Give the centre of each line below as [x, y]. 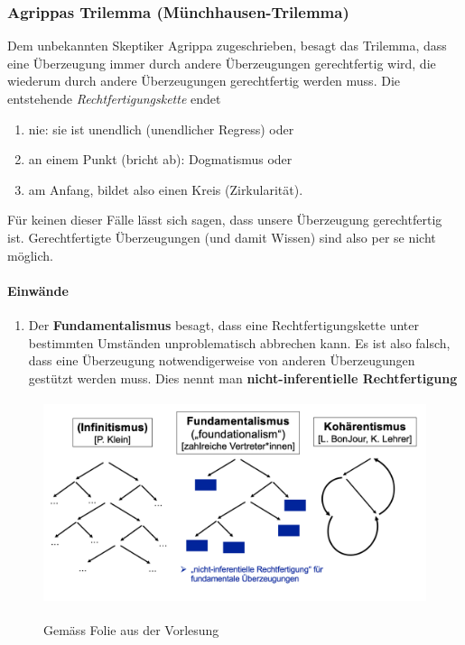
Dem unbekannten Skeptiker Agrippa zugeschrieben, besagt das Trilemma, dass [227, 46]
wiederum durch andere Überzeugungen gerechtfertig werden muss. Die [204, 81]
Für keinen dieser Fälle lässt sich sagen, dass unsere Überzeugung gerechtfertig [225, 220]
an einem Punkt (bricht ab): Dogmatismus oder [160, 159]
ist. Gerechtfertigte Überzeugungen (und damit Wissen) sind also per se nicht [222, 237]
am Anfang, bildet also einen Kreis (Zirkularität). [166, 189]
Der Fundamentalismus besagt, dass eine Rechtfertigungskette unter [223, 324]
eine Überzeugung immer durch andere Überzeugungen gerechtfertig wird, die [222, 63]
